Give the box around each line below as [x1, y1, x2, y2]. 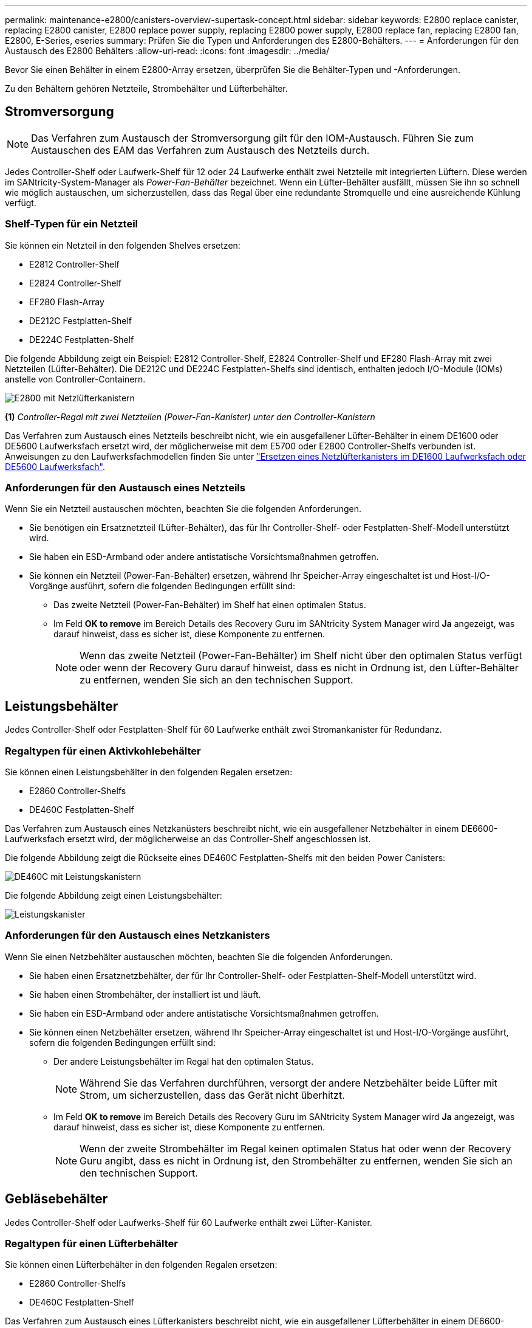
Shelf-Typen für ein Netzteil [5, 218, 138, 230]
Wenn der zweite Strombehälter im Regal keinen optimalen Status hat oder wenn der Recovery [80, 1142, 511, 1155]
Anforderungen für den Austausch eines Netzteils [5, 481, 245, 494]
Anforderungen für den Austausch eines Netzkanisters [5, 929, 270, 942]
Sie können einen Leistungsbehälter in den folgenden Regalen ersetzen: [5, 766, 293, 777]
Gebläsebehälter [5, 1191, 108, 1207]
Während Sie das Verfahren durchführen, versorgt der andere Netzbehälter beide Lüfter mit [80, 1076, 497, 1089]
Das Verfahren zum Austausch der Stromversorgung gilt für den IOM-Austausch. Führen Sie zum [31, 131, 474, 144]
